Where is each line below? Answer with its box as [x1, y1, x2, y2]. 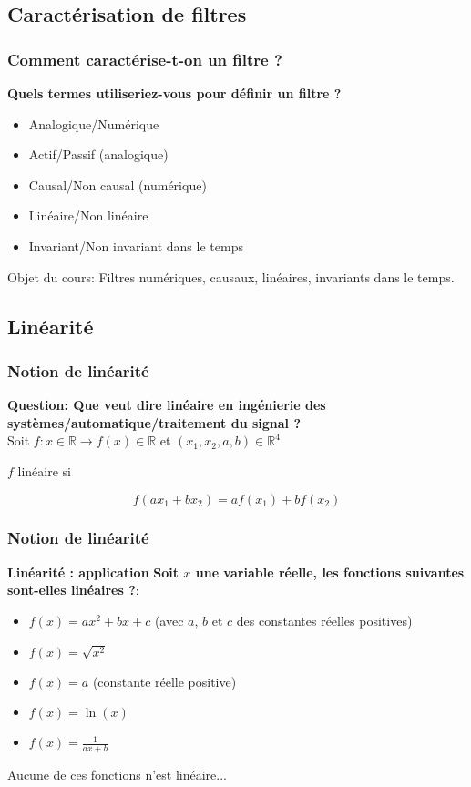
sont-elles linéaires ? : [7, 580, 139, 599]
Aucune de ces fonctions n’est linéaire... [7, 764, 227, 783]
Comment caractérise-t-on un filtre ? [7, 47, 282, 70]
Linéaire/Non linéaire [28, 206, 148, 225]
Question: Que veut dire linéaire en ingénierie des [7, 395, 326, 414]
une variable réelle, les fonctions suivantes [195, 562, 465, 581]
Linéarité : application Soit [7, 562, 179, 581]
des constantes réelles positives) [236, 610, 413, 629]
